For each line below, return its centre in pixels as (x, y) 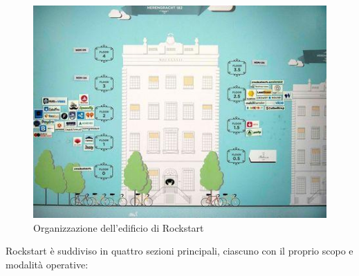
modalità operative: (47, 264)
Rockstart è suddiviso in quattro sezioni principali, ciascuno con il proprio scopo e (179, 251)
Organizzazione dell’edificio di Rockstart (119, 227)
